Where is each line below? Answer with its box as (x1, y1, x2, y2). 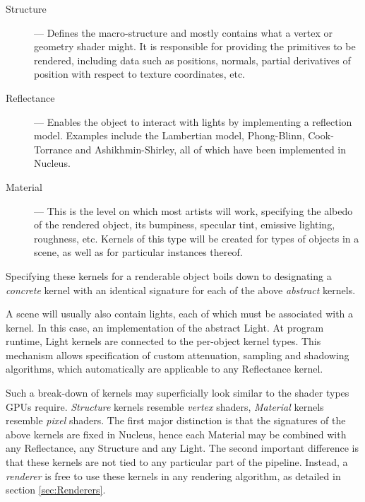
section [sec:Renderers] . (6, 482, 106, 497)
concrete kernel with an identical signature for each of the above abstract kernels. (6, 282, 356, 297)
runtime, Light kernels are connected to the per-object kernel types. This (6, 334, 321, 349)
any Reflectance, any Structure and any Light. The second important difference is (6, 440, 359, 455)
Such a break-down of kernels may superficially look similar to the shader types (6, 385, 349, 400)
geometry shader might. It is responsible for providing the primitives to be (34, 39, 356, 54)
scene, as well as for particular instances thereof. (34, 245, 243, 259)
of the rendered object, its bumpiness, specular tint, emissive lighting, (34, 217, 335, 232)
